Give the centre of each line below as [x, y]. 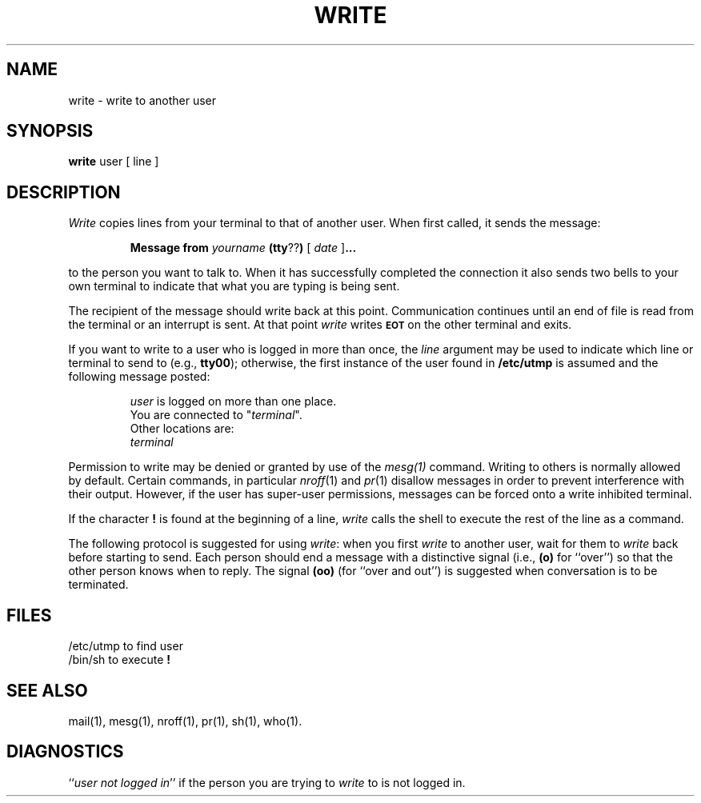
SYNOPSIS [50, 131]
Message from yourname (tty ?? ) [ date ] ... [243, 248]
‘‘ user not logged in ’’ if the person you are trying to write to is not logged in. [267, 782]
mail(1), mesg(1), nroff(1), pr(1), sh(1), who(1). [185, 721]
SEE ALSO [47, 690]
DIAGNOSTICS [65, 752]
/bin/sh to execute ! [119, 660]
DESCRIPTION [64, 192]
